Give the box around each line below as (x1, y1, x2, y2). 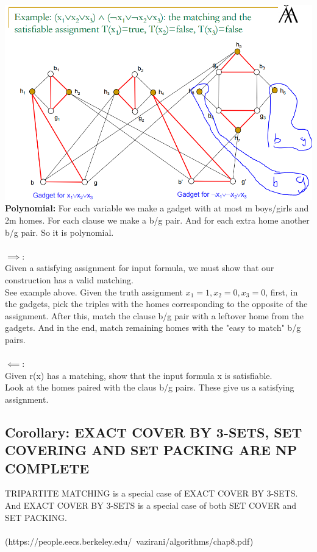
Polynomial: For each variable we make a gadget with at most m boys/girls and (5, 202, 309, 214)
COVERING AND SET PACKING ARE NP (5, 441, 297, 459)
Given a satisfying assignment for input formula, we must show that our (5, 261, 274, 274)
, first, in (265, 285, 298, 298)
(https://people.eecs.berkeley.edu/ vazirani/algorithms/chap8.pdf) (5, 534, 254, 547)
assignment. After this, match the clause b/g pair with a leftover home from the (5, 309, 304, 322)
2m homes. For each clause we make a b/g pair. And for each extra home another (5, 214, 310, 226)
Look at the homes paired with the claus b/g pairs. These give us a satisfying (5, 381, 294, 394)
